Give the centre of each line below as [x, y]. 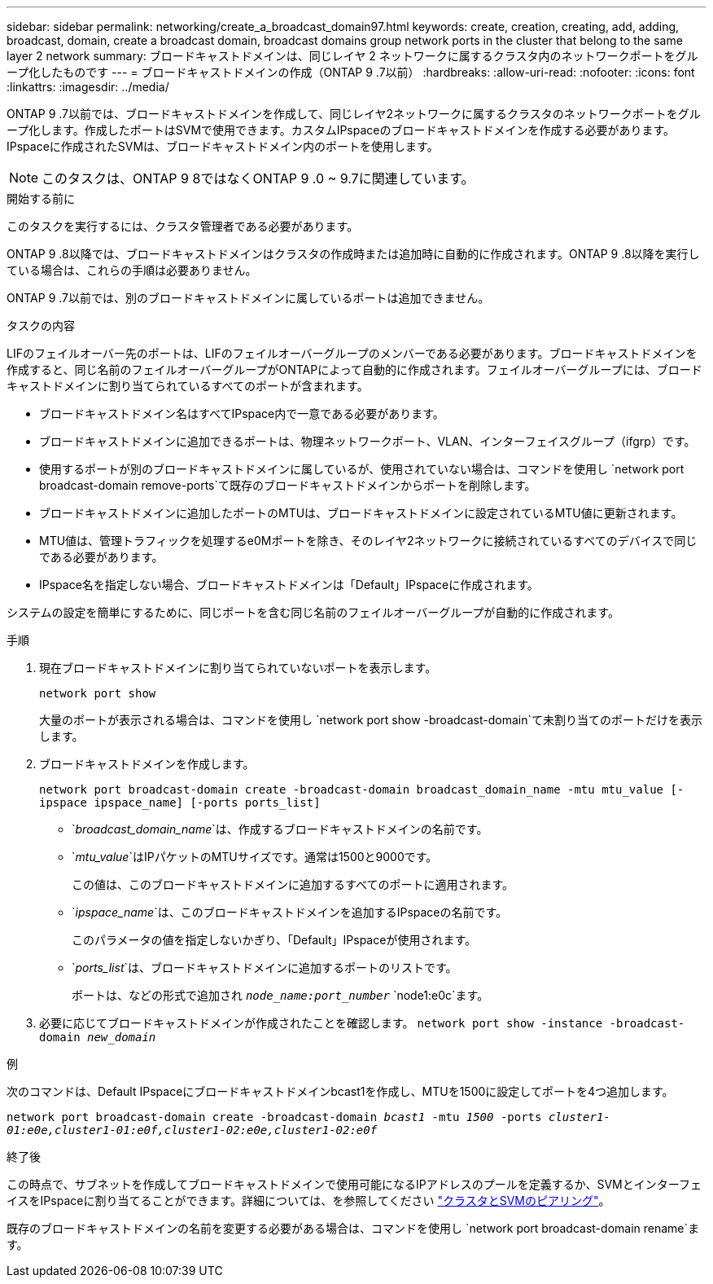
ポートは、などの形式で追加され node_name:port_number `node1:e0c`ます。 [280, 995]
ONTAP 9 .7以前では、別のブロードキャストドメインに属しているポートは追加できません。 [248, 298]
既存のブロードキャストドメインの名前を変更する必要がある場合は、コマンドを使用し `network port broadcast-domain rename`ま [353, 1228]
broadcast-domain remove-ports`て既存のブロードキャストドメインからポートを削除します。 [288, 485]
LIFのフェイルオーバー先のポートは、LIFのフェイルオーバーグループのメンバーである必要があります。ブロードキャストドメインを [352, 353]
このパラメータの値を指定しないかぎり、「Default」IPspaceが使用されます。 [274, 940]
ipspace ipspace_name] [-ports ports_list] [180, 802]
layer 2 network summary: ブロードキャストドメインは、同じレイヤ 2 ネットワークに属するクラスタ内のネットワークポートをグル [352, 56]
